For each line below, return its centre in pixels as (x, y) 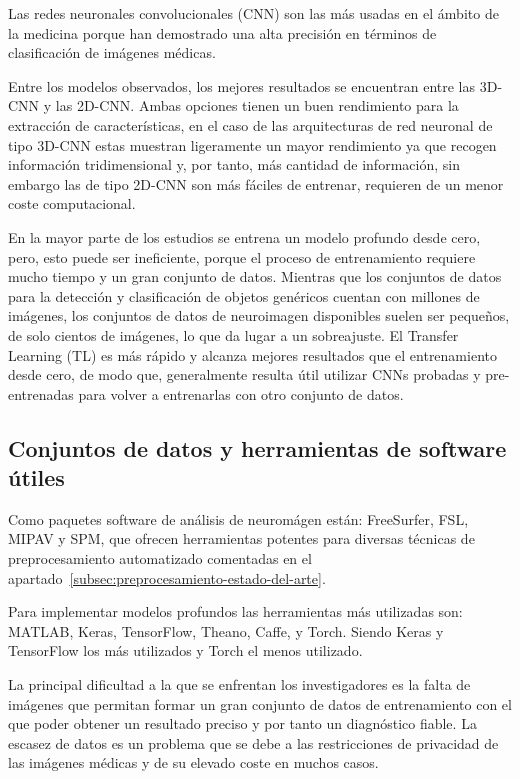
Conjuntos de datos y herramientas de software (257, 447)
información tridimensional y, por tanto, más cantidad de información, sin (234, 164)
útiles (36, 477)
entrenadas (41, 393)
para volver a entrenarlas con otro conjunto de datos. (241, 393)
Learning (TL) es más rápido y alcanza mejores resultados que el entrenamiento (252, 354)
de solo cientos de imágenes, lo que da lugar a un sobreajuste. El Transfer (233, 334)
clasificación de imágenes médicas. (112, 52)
